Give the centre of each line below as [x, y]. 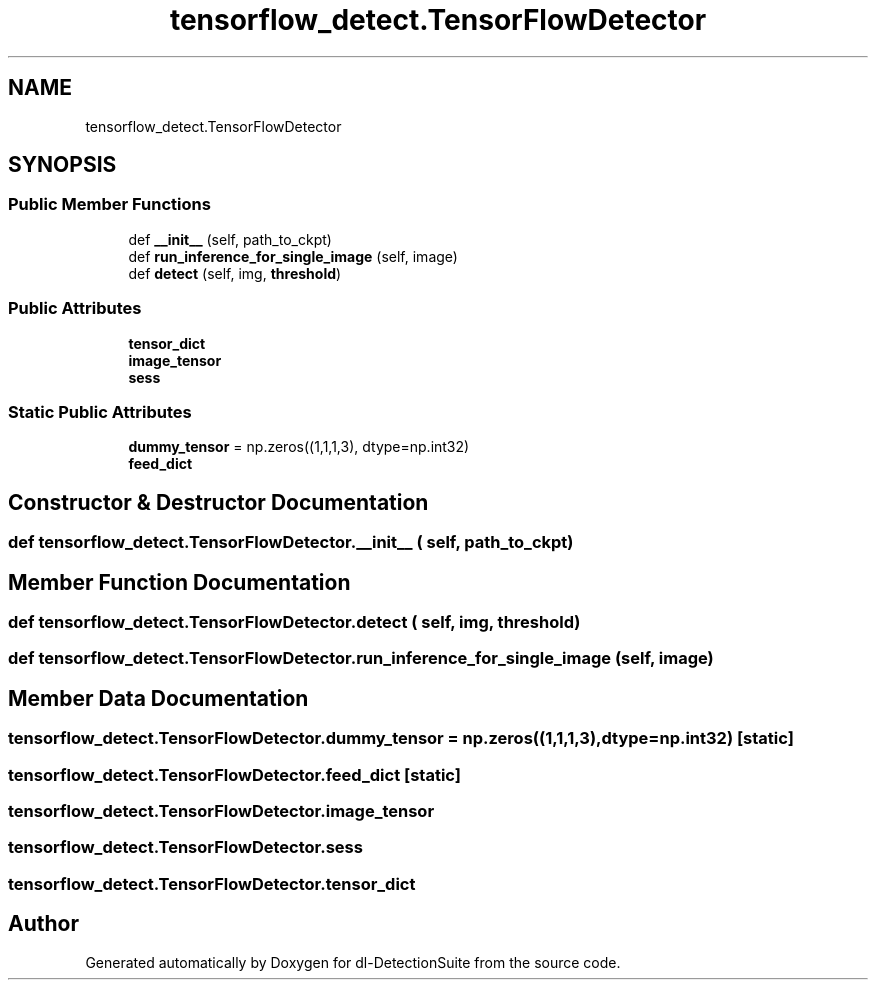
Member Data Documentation [158, 698]
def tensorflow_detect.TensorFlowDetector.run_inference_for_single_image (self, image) [361, 658]
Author [43, 924]
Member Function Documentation [179, 582]
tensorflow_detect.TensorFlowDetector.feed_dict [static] [234, 774]
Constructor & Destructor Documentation [218, 502]
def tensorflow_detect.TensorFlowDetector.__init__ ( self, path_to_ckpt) [291, 542]
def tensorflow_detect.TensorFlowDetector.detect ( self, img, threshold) [294, 622]
